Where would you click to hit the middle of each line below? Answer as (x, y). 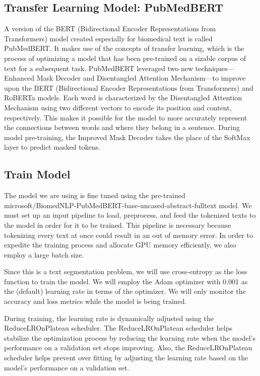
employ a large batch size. (44, 254)
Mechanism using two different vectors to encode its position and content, (118, 107)
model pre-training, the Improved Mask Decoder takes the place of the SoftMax (127, 137)
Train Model (37, 174)
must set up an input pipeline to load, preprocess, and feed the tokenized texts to (130, 215)
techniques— (215, 68)
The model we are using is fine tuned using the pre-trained (95, 195)
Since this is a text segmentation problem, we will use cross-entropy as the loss (126, 271)
